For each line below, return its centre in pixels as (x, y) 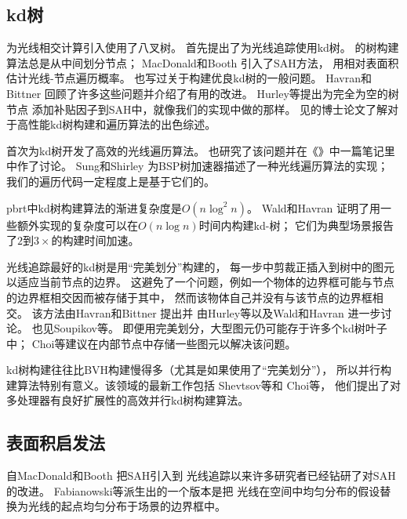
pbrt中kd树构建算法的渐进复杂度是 (94, 207)
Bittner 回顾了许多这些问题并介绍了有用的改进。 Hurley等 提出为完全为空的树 (203, 93)
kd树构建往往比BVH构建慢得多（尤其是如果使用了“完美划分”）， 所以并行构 (199, 370)
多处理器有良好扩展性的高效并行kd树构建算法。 (128, 400)
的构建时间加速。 (95, 240)
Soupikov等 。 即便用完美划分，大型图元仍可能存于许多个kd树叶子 (220, 328)
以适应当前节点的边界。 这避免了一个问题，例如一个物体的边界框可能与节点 (200, 282)
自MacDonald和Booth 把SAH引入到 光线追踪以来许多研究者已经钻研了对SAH (201, 475)
